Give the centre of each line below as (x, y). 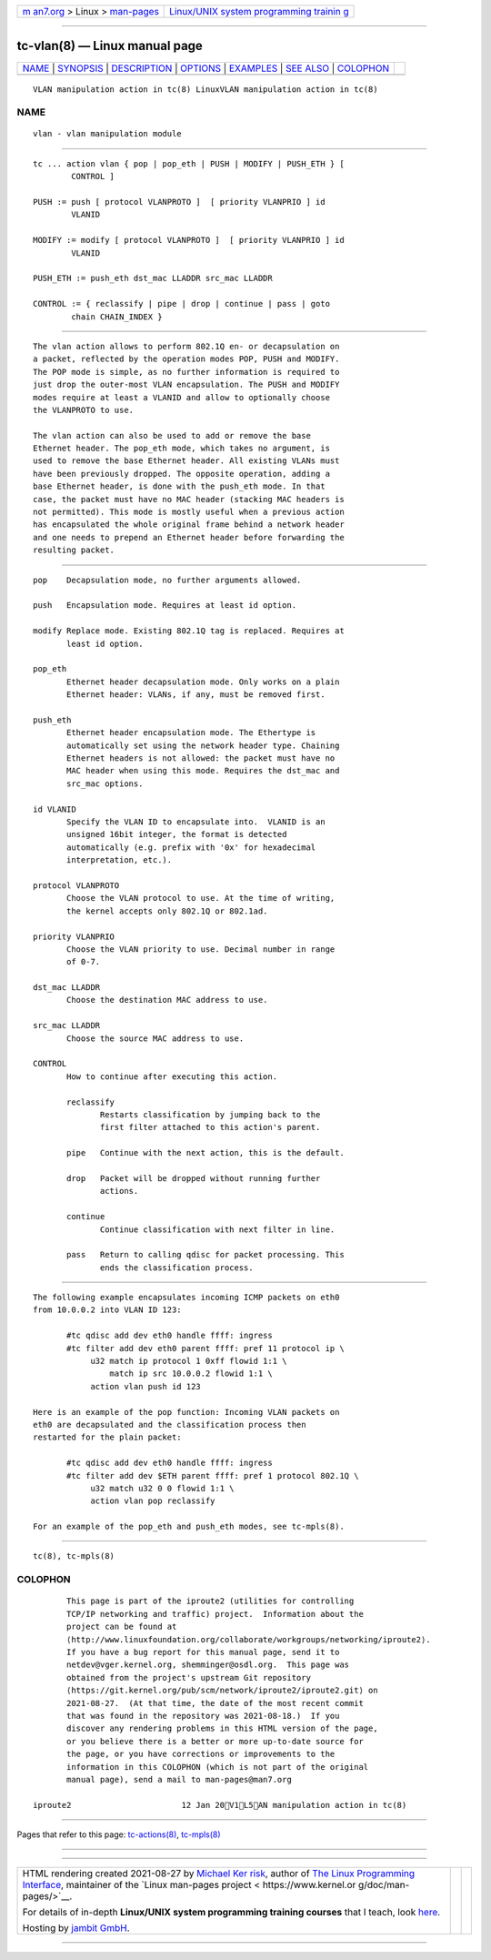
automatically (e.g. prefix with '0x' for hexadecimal (191, 847)
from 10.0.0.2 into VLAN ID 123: (107, 1310)
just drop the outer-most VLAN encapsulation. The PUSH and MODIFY (186, 385)
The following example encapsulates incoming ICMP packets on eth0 (186, 1298)
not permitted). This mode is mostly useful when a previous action (189, 512)
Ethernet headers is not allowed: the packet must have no (201, 758)
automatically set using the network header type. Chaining (203, 745)
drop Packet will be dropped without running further (194, 1178)
